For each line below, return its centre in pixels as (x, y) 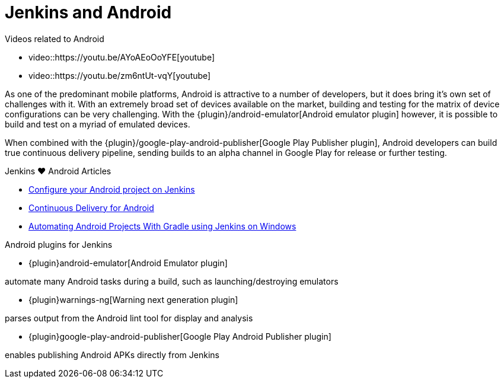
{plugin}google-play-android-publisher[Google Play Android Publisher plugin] (180, 336)
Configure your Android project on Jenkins (112, 189)
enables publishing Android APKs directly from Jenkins (112, 355)
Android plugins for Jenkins (59, 244)
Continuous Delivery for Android (91, 208)
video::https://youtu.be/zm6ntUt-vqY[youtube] (120, 75)
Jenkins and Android (88, 12)
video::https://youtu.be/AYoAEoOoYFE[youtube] (122, 57)
